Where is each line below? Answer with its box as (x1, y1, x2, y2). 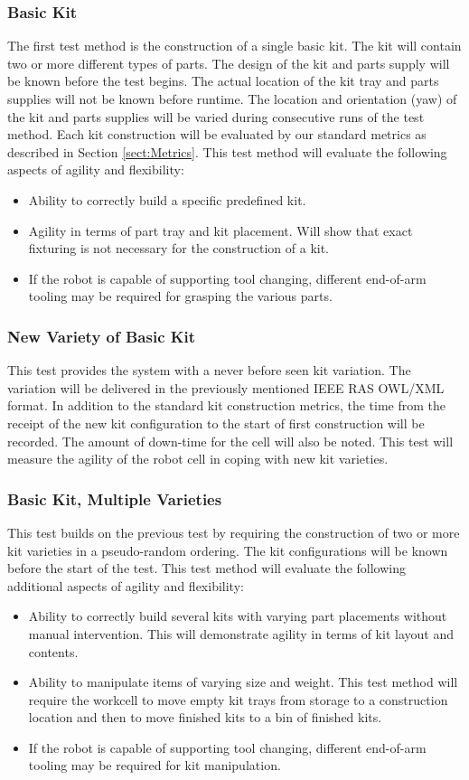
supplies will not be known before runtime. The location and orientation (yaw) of (7, 89, 457, 108)
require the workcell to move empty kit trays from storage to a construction (28, 690, 448, 709)
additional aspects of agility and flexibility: (7, 576, 244, 595)
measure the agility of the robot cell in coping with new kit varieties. (7, 449, 389, 468)
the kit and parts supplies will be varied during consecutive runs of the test (7, 107, 425, 126)
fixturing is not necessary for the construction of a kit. (28, 239, 330, 258)
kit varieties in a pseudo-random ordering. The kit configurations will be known (7, 540, 448, 559)
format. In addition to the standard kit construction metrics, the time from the (7, 396, 446, 415)
